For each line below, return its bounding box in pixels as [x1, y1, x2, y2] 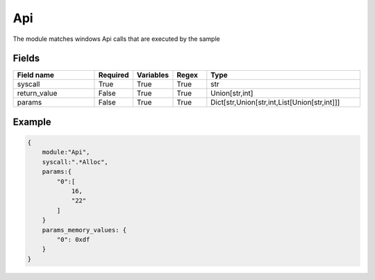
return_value [17, 89, 58, 98]
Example [12, 116, 51, 128]
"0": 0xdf [56, 236, 90, 243]
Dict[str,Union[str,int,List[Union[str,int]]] [210, 98, 340, 107]
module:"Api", [42, 148, 90, 156]
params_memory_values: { [42, 226, 127, 234]
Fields [12, 53, 40, 64]
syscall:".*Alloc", [42, 158, 109, 166]
